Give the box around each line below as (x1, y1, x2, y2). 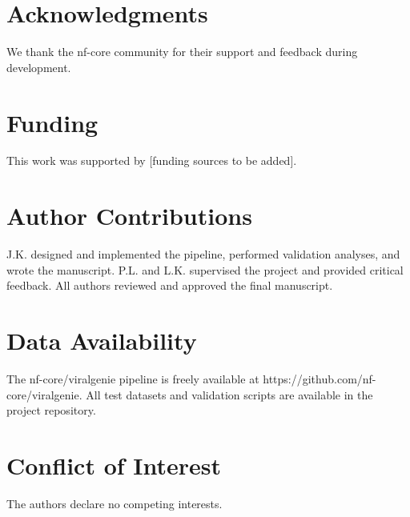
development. (6, 58, 71, 75)
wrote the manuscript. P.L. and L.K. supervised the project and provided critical (6, 261, 404, 278)
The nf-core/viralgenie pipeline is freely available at (6, 371, 259, 387)
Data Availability (6, 324, 197, 357)
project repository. (6, 402, 96, 419)
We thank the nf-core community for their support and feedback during (6, 43, 358, 60)
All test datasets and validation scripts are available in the (86, 386, 373, 403)
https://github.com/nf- (263, 371, 376, 387)
